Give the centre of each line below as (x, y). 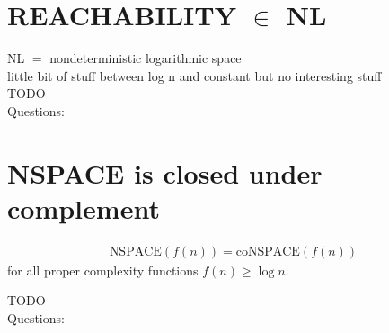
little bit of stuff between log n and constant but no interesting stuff (194, 75)
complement (84, 207)
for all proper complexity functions (103, 270)
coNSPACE (268, 252)
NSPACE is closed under (165, 172)
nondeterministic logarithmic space (146, 58)
